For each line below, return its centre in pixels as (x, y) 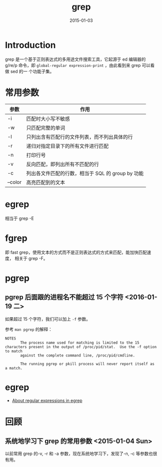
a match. (14, 368)
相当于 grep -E (20, 218)
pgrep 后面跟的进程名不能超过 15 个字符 (64, 297)
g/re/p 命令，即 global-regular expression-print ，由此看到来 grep (73, 65)
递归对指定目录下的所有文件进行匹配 (67, 146)
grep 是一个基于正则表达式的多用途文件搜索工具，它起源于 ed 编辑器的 (75, 59)
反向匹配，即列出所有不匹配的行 (63, 164)
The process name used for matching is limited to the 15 (80, 343)
